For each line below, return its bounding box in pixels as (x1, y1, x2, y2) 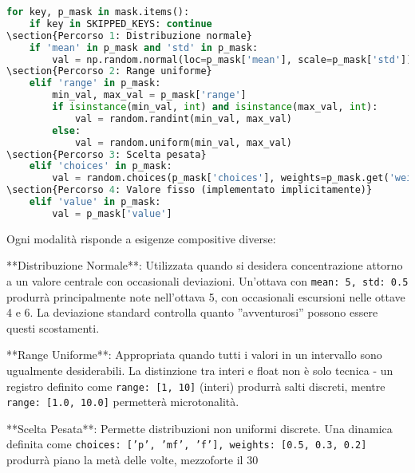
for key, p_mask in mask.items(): (6, 6, 190, 18)
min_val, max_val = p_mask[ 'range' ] (52, 89, 247, 101)
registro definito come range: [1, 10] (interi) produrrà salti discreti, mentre (6, 377, 385, 394)
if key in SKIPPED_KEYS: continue (29, 18, 212, 30)
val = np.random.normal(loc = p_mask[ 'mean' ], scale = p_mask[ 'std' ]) (52, 53, 413, 65)
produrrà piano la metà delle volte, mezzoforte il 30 (6, 451, 259, 468)
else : (52, 124, 81, 136)
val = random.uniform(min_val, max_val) (74, 136, 292, 148)
